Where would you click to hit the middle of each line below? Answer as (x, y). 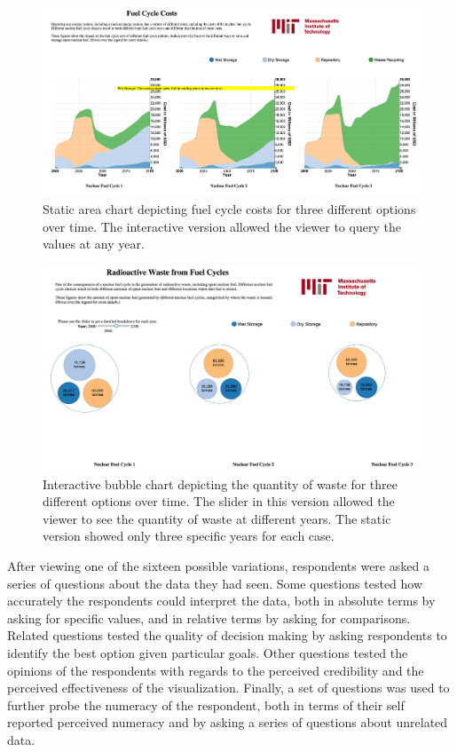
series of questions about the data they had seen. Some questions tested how (215, 583)
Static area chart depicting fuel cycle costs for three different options (229, 209)
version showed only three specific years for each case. (189, 536)
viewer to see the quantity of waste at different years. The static (217, 518)
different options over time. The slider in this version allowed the (219, 501)
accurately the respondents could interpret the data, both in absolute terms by (221, 601)
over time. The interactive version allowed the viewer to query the (222, 226)
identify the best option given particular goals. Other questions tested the (208, 653)
